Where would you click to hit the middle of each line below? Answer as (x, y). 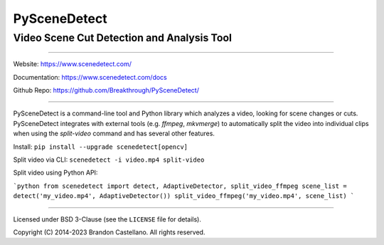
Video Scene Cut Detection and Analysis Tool (123, 38)
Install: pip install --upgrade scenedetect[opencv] (101, 147)
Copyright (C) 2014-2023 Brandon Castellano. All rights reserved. (109, 232)
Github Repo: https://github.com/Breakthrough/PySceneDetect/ (106, 90)
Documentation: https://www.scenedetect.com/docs (90, 77)
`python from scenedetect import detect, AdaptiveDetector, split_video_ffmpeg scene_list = (180, 186)
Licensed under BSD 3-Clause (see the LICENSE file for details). (107, 219)
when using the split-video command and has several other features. (114, 134)
